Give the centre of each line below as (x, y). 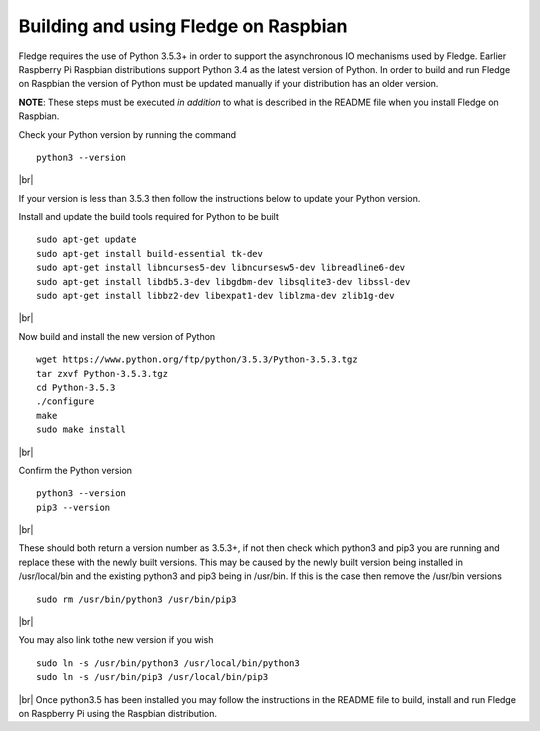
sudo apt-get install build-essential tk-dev (150, 253)
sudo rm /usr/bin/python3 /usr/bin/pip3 (136, 599)
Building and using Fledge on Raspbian (183, 26)
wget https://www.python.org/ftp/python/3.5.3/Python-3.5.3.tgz (197, 359)
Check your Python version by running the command (127, 134)
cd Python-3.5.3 (76, 387)
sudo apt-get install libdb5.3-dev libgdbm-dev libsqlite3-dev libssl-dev (223, 281)
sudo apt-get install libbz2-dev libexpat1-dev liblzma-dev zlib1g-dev (215, 296)
